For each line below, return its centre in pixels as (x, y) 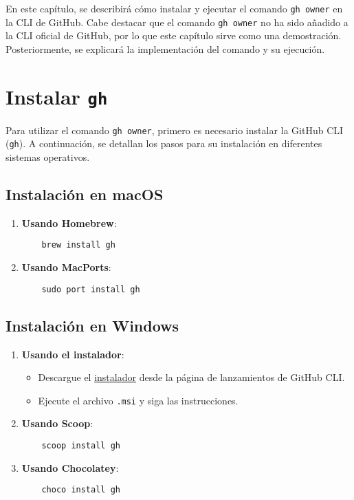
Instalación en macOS (85, 194)
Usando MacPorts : (66, 267)
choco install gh (81, 490)
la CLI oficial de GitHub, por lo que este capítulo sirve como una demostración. (174, 35)
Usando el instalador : (73, 354)
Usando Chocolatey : (70, 467)
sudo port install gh (91, 289)
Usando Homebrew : (69, 222)
